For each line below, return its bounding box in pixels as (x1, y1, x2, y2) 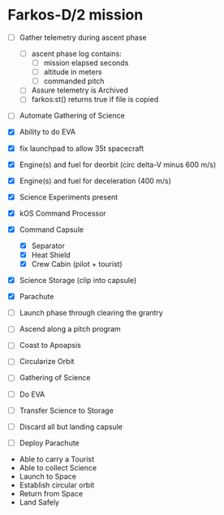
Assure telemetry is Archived (31, 85, 129, 95)
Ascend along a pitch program (19, 324, 121, 334)
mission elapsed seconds (43, 58, 129, 68)
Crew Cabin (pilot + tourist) (31, 260, 123, 268)
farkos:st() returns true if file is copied (31, 95, 159, 105)
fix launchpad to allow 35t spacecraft (19, 144, 144, 153)
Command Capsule (19, 225, 84, 234)
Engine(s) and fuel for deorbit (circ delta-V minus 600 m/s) (19, 160, 217, 170)
